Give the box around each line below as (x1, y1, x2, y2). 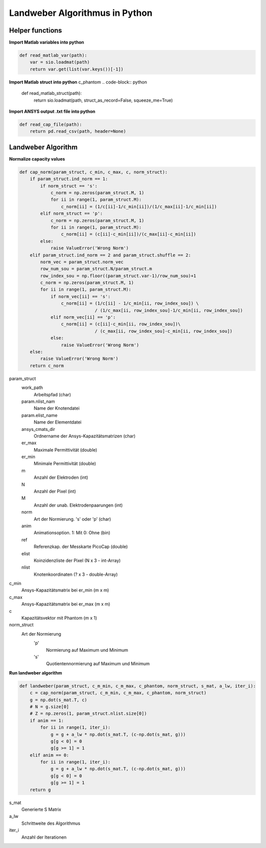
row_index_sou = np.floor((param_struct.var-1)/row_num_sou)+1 (40, 273, 197, 279)
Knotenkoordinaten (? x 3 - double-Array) (33, 571, 118, 577)
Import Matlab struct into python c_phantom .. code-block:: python (9, 79, 147, 85)
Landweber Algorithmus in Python (9, 7, 153, 18)
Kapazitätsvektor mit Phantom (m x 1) (21, 615, 98, 621)
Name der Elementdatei (33, 419, 82, 425)
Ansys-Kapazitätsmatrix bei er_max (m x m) (21, 601, 110, 607)
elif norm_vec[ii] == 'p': (50, 314, 116, 320)
